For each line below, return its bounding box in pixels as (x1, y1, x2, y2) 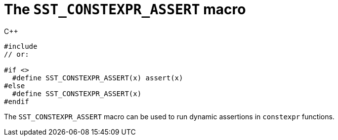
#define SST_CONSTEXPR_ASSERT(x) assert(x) (12, 73, 183, 82)
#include (4, 42, 38, 50)
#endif (4, 97, 29, 105)
